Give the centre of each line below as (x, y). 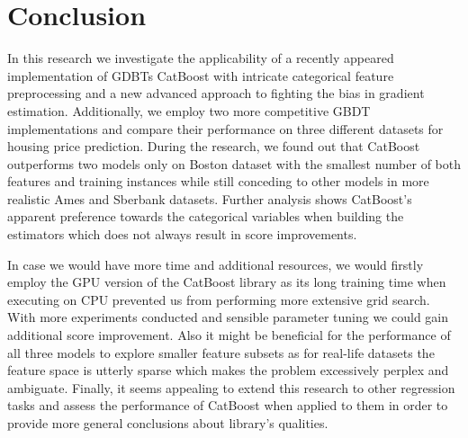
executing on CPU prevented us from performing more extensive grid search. (219, 299)
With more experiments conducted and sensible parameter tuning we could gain (228, 317)
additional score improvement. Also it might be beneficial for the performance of (229, 335)
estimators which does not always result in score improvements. (182, 234)
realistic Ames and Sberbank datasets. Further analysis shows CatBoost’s (210, 198)
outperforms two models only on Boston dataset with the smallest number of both (234, 163)
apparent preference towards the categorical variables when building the (206, 216)
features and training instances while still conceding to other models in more (218, 181)
